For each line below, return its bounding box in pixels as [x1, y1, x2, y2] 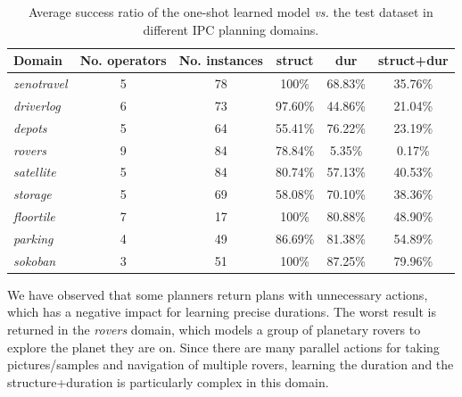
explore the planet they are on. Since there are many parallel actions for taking [7, 337, 440, 356]
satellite [13, 162, 56, 181]
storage [13, 185, 52, 203]
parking [13, 228, 54, 247]
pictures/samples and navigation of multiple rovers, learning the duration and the [7, 355, 454, 374]
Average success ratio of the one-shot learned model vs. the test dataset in [28, 3, 433, 21]
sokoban [13, 251, 56, 269]
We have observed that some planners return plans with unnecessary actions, [7, 285, 428, 303]
